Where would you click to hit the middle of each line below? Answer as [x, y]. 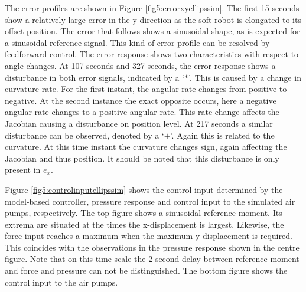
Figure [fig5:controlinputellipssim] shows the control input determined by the [144, 189]
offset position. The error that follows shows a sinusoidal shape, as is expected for [152, 31]
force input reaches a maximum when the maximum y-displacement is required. [149, 236]
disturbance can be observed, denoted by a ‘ [84, 135]
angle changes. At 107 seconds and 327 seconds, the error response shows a [140, 65]
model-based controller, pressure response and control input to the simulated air [150, 201]
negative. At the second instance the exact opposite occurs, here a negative [141, 100]
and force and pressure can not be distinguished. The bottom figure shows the [146, 270]
